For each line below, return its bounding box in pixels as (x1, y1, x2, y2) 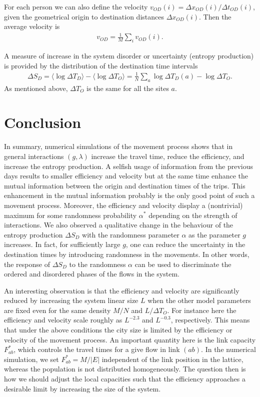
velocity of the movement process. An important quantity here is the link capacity (4, 334, 256, 344)
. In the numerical (201, 344, 256, 354)
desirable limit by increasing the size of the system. (4, 383, 161, 393)
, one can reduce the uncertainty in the (125, 239, 245, 249)
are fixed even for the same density (4, 304, 111, 315)
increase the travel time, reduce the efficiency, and (91, 150, 244, 161)
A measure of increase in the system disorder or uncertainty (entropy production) (4, 50, 254, 61)
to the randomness (69, 258, 126, 269)
